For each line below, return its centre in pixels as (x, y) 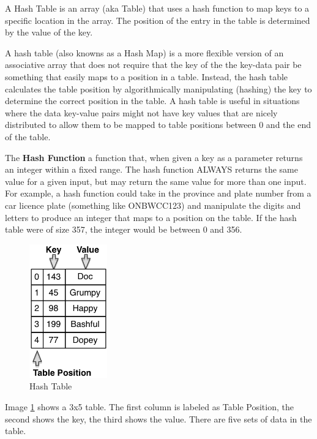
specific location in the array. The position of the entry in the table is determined (158, 20)
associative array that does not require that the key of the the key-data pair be (153, 65)
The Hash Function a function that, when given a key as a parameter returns (154, 157)
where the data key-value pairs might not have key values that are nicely (141, 112)
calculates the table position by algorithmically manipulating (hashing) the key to (158, 88)
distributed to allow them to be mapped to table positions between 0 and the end (158, 125)
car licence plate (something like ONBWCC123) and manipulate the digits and (153, 205)
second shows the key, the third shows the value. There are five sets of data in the (158, 418)
